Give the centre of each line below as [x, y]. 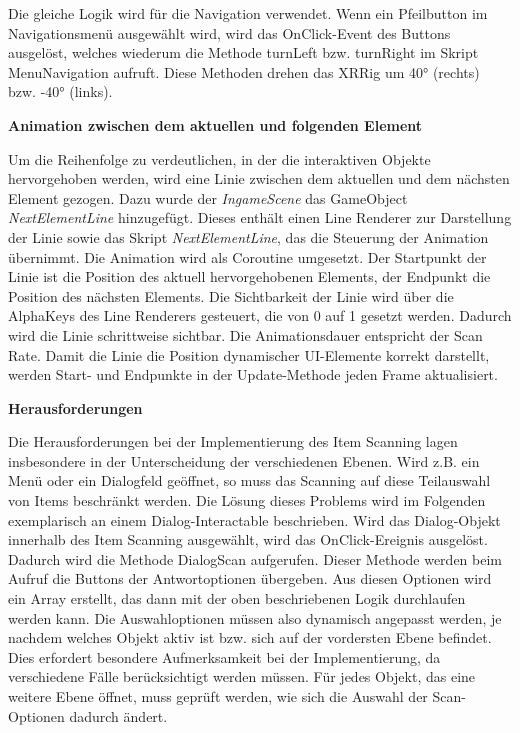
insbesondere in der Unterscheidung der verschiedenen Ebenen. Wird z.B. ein [244, 460]
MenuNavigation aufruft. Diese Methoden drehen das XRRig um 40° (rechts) [244, 71]
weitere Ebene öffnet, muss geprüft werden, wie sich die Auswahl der [218, 696]
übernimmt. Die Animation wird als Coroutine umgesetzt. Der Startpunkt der [247, 256]
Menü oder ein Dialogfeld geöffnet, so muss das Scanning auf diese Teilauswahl [249, 480]
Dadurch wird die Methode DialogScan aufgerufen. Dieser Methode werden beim [255, 558]
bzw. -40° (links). [60, 91]
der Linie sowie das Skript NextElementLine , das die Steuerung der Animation [248, 236]
